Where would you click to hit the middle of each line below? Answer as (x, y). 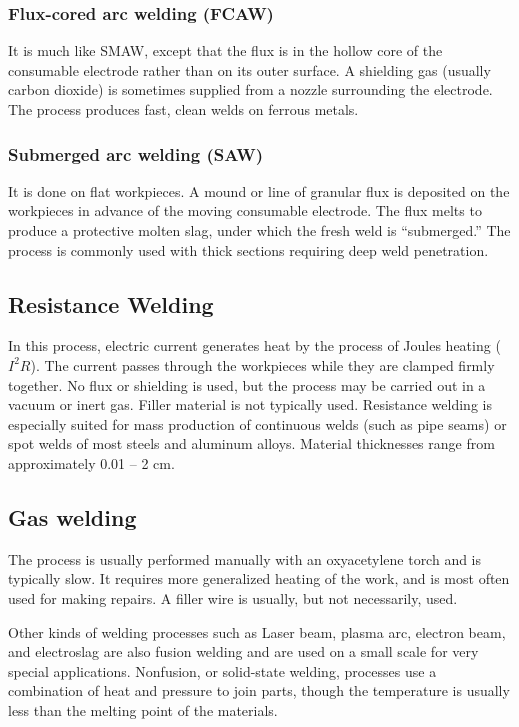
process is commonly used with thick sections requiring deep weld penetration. (248, 249)
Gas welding (72, 516)
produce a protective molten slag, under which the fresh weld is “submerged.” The (259, 230)
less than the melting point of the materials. (143, 709)
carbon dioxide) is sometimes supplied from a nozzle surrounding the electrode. (250, 89)
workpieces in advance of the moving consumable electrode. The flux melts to (245, 210)
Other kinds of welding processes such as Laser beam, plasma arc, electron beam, (257, 631)
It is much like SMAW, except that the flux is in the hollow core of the (225, 50)
